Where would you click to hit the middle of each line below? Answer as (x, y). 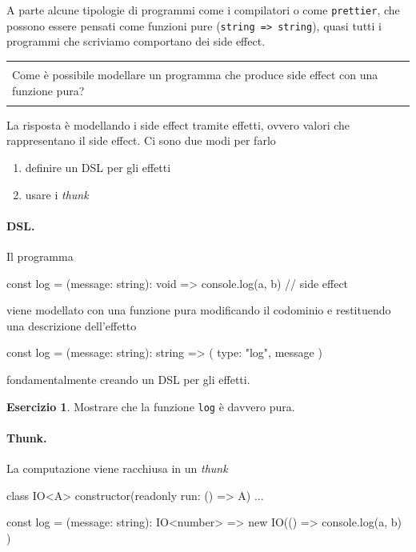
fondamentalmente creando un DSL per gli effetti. (128, 379)
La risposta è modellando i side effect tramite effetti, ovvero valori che (178, 124)
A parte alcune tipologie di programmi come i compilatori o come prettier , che (203, 10)
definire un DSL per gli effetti (98, 168)
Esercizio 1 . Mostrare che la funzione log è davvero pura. (151, 406)
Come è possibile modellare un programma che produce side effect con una (195, 74)
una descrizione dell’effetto (72, 325)
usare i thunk (57, 194)
